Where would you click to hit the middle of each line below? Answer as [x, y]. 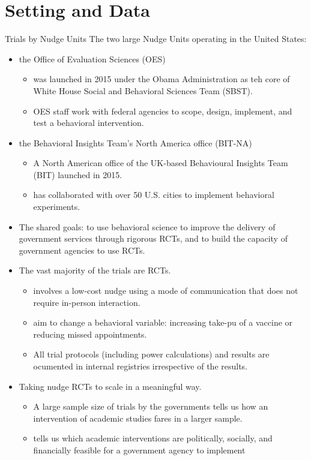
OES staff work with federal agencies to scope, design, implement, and [163, 111]
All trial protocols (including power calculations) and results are [151, 354]
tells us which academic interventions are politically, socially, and [153, 438]
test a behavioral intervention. [89, 123]
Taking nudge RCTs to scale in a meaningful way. [110, 386]
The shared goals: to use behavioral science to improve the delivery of [147, 226]
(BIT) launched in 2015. [78, 174]
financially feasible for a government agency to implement [139, 450]
